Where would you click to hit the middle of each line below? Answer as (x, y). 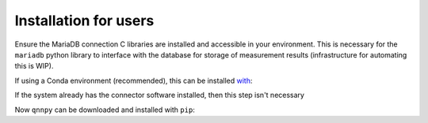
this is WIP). (34, 66)
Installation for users (84, 20)
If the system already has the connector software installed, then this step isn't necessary (160, 95)
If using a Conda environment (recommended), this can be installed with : (134, 80)
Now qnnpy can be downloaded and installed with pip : (105, 110)
